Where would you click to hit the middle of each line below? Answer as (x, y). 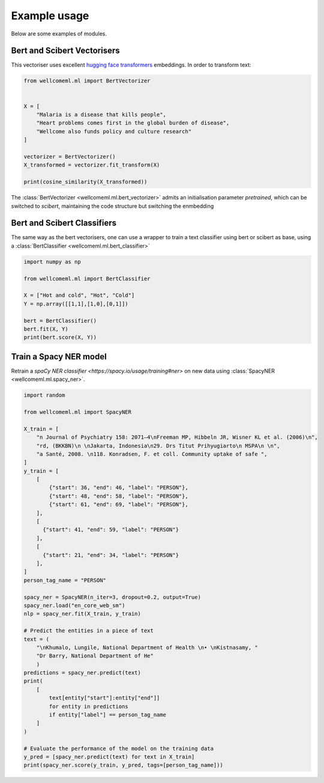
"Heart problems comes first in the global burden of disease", (133, 123)
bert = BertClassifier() (60, 321)
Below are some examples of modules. (59, 34)
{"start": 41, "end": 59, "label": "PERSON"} (111, 530)
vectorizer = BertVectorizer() (70, 157)
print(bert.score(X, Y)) (60, 337)
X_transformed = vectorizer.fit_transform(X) (92, 165)
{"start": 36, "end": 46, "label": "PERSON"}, (118, 488)
